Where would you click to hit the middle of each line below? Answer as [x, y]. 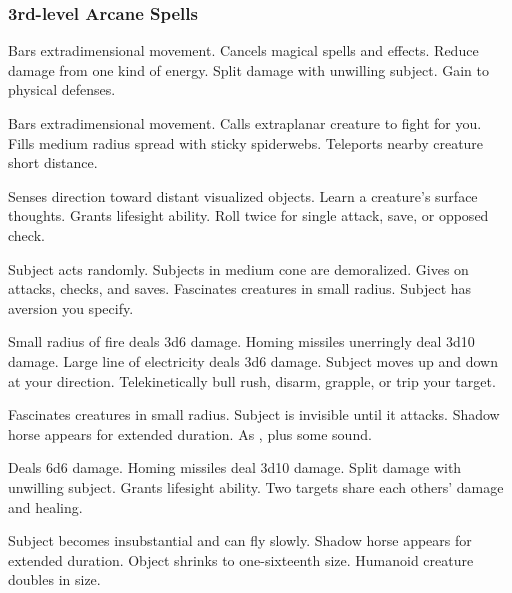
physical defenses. [62, 89]
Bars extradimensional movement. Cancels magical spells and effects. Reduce [243, 50]
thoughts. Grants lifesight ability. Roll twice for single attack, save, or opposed [248, 215]
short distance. [53, 162]
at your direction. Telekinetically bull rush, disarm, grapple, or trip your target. [252, 380]
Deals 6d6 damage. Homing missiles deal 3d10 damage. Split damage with [235, 467]
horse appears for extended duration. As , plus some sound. [190, 433]
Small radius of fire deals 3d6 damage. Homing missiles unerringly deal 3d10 [241, 341]
